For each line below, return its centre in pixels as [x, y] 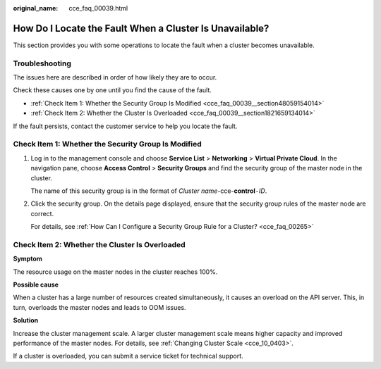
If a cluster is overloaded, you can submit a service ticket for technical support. [128, 356]
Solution [26, 320]
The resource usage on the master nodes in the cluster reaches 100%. [115, 272]
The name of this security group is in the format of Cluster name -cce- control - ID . [149, 191]
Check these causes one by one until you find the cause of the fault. [112, 90]
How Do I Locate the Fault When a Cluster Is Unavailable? [141, 28]
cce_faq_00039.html [98, 8]
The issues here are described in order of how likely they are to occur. [115, 77]
